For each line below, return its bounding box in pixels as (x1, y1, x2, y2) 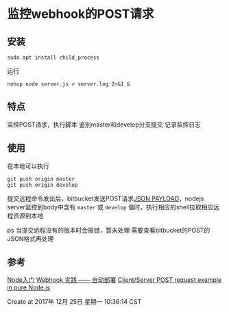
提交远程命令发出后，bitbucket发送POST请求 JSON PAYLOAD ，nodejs (7, 194, 204, 203)
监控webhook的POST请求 (7, 6, 154, 22)
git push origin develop (7, 181, 78, 188)
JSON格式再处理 (7, 234, 54, 243)
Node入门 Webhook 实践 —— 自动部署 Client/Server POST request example (7, 276, 222, 284)
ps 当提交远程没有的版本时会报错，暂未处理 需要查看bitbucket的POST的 (7, 226, 210, 234)
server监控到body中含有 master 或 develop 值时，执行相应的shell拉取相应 (7, 203, 214, 211)
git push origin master (7, 175, 75, 182)
